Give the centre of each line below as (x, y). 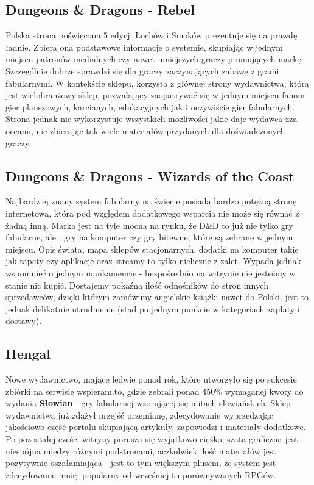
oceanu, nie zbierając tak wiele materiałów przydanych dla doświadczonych (145, 130)
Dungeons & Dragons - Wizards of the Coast (150, 175)
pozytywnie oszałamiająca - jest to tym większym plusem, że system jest (141, 463)
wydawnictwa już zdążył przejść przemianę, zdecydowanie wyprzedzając (140, 415)
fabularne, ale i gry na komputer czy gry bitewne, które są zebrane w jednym (149, 237)
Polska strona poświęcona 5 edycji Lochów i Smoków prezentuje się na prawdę (152, 35)
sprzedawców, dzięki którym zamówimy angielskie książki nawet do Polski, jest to (157, 297)
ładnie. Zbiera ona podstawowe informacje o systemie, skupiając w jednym (144, 47)
